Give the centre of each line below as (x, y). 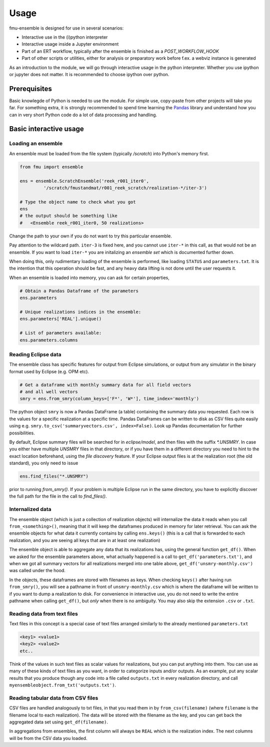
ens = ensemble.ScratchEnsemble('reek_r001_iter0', (84, 181)
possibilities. (22, 433)
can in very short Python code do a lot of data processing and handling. (83, 115)
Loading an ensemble (36, 144)
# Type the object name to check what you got (78, 202)
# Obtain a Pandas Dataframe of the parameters (79, 291)
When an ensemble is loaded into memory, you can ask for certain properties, (89, 278)
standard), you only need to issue (44, 463)
